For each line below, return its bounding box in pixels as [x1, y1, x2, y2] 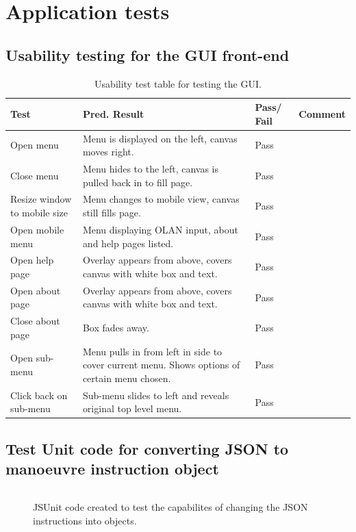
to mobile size [10, 205, 68, 220]
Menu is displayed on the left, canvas [82, 131, 238, 145]
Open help [10, 253, 54, 267]
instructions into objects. [33, 513, 137, 527]
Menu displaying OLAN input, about [82, 222, 238, 236]
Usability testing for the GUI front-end [5, 44, 290, 65]
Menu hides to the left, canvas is [82, 162, 219, 176]
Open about [10, 283, 61, 297]
